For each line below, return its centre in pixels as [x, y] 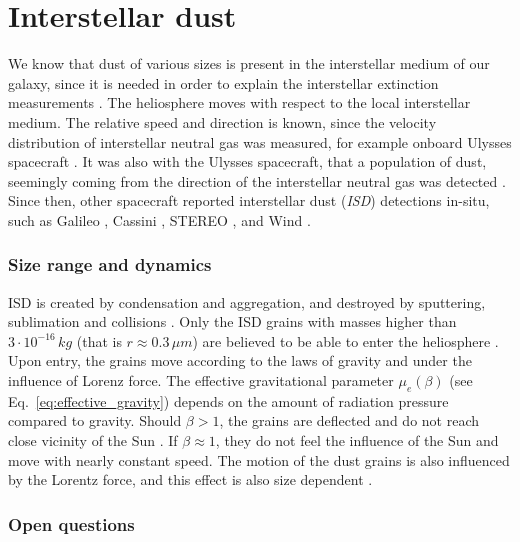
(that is [99, 340]
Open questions [71, 523]
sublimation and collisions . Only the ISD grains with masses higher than [232, 321]
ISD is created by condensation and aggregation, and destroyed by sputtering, [247, 301]
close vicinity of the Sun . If [93, 440]
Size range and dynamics [110, 264]
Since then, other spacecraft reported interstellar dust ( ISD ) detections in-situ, [249, 200]
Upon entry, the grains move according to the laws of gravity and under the [240, 360]
